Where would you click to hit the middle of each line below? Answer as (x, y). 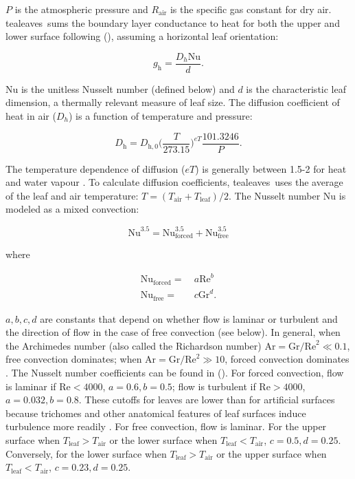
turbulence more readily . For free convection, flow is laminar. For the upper (166, 426)
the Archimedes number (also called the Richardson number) (134, 345)
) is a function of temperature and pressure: (160, 116)
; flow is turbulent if (214, 386)
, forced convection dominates (287, 359)
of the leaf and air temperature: (72, 195)
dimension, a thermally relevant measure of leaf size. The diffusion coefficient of (173, 102)
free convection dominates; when (74, 359)
